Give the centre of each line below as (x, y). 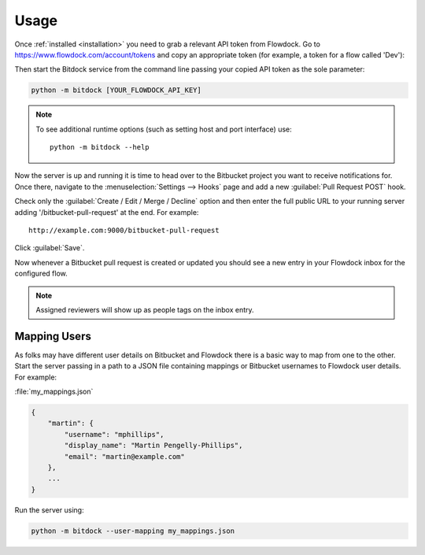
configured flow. (41, 274)
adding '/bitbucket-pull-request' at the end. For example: (107, 212)
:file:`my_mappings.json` (54, 392)
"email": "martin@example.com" (124, 456)
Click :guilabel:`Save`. (50, 248)
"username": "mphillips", (114, 434)
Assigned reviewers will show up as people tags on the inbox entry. (145, 309)
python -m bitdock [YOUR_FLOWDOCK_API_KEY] (116, 90)
